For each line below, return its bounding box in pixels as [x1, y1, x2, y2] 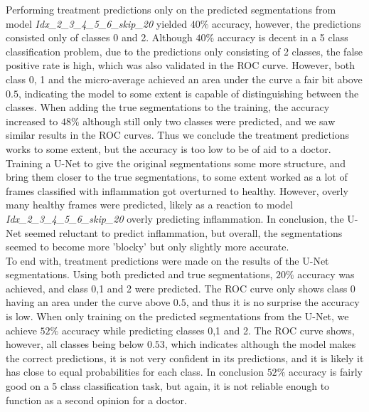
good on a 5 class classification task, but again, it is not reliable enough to [6, 379, 330, 393]
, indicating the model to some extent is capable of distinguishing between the [18, 85, 359, 100]
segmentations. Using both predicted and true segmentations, [6, 267, 273, 282]
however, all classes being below [6, 337, 144, 352]
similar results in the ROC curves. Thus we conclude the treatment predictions [6, 127, 350, 142]
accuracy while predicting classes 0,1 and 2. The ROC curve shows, [61, 322, 355, 337]
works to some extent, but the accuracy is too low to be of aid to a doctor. [6, 141, 331, 156]
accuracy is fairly [288, 364, 363, 379]
